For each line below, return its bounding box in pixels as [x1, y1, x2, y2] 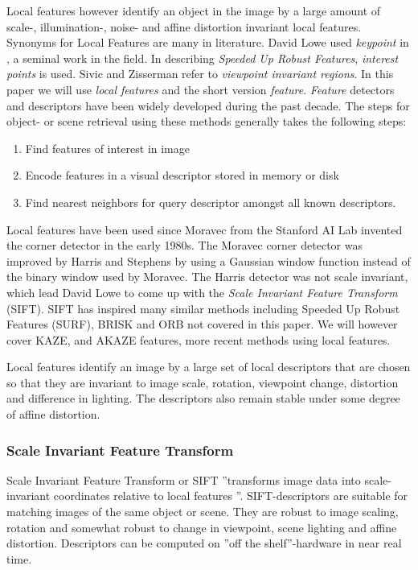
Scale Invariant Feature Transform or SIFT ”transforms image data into [6, 471, 361, 488]
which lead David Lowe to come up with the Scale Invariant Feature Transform [6, 283, 398, 300]
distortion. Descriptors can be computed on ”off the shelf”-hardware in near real [6, 535, 402, 551]
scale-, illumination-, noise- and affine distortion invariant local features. [6, 18, 362, 35]
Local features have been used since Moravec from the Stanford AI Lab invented [6, 221, 403, 237]
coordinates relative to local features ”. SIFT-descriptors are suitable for [53, 487, 408, 504]
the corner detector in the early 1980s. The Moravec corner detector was [6, 237, 363, 254]
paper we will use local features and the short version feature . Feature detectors [6, 81, 395, 97]
